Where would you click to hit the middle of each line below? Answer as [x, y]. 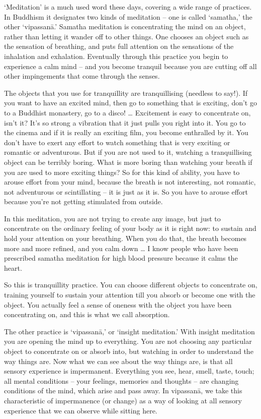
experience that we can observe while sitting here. [81, 410]
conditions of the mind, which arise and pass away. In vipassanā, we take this [123, 391]
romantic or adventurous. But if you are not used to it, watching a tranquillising [128, 152]
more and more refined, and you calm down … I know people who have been [121, 248]
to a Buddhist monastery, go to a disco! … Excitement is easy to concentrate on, [127, 112]
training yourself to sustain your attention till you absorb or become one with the [130, 295]
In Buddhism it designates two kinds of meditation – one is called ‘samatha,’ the [128, 16]
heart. [13, 267]
